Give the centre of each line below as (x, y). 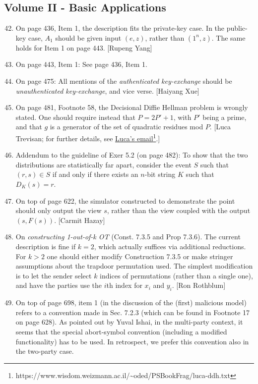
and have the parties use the (59, 285)
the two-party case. (45, 351)
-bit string (160, 174)
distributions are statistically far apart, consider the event (103, 164)
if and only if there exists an (95, 174)
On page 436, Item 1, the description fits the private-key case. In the (120, 28)
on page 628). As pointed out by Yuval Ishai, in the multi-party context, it (129, 322)
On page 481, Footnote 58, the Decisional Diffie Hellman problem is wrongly (132, 107)
